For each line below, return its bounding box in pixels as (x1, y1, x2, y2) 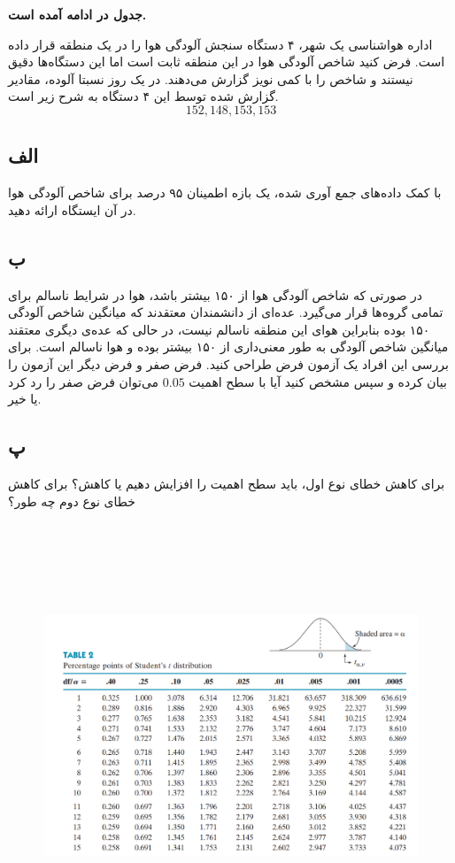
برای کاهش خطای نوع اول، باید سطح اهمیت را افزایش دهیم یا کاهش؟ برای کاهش (8, 474, 445, 492)
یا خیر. (8, 389, 42, 408)
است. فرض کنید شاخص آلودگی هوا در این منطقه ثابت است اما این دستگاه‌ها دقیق (8, 52, 445, 71)
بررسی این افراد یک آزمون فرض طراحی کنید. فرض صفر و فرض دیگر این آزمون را (8, 354, 449, 373)
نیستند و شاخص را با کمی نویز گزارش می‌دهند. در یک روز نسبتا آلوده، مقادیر (8, 69, 413, 88)
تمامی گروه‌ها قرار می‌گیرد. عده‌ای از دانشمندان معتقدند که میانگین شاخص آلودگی (8, 303, 443, 321)
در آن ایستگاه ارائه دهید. (8, 200, 136, 219)
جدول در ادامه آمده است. (8, 5, 147, 23)
